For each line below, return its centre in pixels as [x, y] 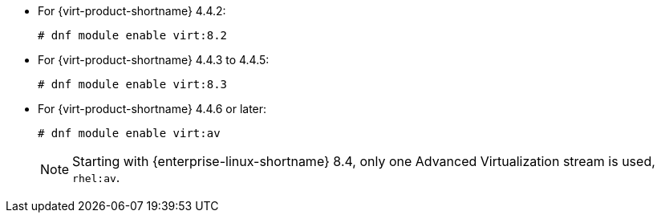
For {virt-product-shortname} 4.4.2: [132, 11]
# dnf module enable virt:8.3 [133, 84]
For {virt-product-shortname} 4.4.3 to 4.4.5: [154, 60]
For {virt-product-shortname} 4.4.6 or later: [152, 109]
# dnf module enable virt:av [129, 133]
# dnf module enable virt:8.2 [133, 35]
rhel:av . [96, 177]
